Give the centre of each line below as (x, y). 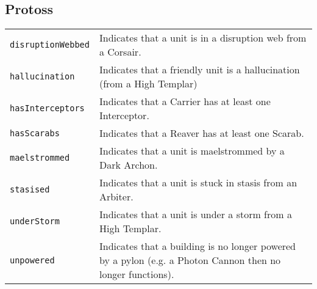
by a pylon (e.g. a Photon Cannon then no (190, 260)
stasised (30, 190)
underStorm (35, 221)
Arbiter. (116, 197)
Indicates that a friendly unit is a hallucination (199, 70)
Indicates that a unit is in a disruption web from (203, 38)
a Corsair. (120, 52)
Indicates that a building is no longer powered (198, 246)
